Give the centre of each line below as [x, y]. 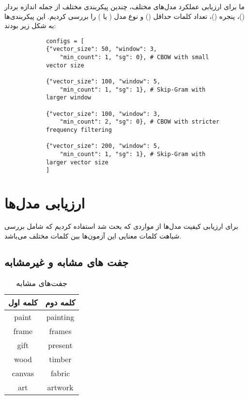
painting [60, 317]
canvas [23, 373]
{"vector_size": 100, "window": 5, [103, 82]
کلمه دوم [60, 303]
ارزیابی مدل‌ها [45, 203]
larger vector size [77, 162]
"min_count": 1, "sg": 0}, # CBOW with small [134, 57]
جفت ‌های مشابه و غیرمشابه [67, 262]
